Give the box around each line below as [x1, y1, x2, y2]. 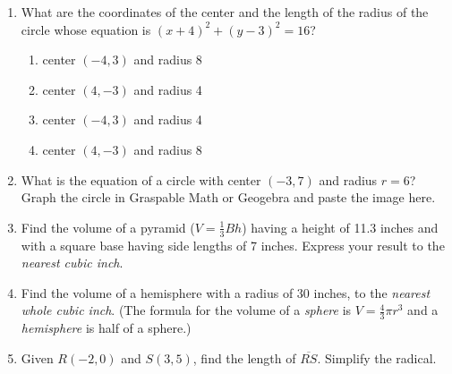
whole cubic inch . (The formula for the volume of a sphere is [21, 301, 352, 319]
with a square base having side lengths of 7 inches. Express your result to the [21, 235, 445, 254]
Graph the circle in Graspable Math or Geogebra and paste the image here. [21, 188, 436, 207]
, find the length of [192, 348, 296, 367]
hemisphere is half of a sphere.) [21, 319, 192, 337]
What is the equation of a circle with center [21, 170, 261, 189]
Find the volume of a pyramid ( [21, 217, 195, 236]
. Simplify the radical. [317, 348, 437, 367]
